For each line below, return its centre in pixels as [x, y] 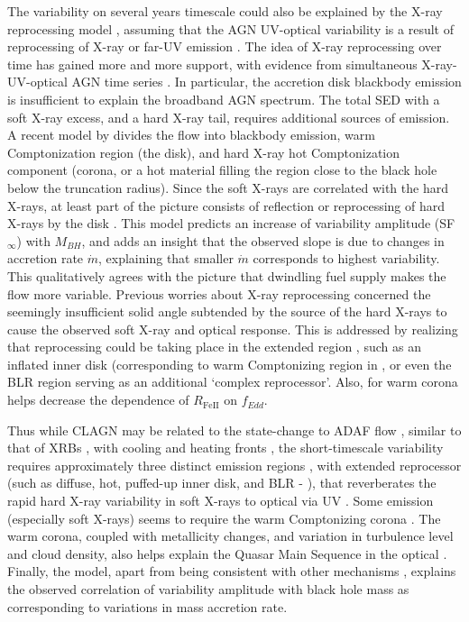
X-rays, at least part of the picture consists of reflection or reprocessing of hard [226, 205]
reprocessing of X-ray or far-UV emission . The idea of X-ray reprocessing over [225, 46]
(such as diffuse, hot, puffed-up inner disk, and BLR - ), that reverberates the [222, 483]
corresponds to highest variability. [346, 258]
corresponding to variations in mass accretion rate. [147, 606]
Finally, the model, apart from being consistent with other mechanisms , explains [232, 571]
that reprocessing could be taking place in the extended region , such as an [214, 347]
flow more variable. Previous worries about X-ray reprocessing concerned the [219, 293]
